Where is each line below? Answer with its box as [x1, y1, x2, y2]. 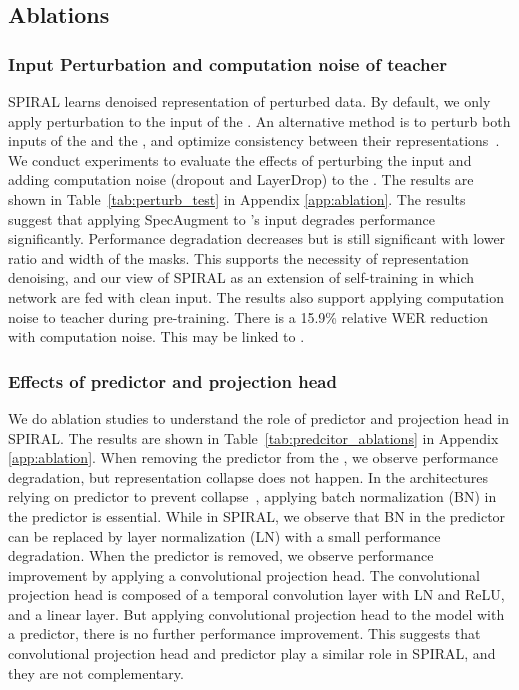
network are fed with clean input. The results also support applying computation [8, 286, 504, 307]
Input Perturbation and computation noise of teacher [8, 51, 447, 76]
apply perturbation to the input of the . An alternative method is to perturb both [8, 110, 511, 131]
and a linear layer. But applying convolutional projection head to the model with [8, 603, 505, 624]
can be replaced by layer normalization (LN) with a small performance [8, 525, 441, 546]
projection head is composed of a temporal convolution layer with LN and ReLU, [8, 584, 505, 605]
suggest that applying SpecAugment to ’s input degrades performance [8, 208, 436, 229]
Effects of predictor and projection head [8, 368, 337, 393]
